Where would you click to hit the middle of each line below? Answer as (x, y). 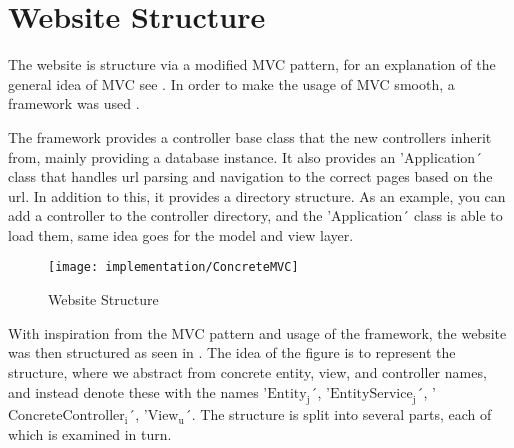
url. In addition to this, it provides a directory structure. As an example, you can (257, 195)
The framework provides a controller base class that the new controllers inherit (250, 136)
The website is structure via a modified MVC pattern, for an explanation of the (252, 64)
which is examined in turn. (90, 433)
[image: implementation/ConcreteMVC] (173, 267)
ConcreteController (66, 416)
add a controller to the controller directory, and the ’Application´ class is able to (255, 215)
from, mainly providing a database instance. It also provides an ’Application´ (245, 156)
